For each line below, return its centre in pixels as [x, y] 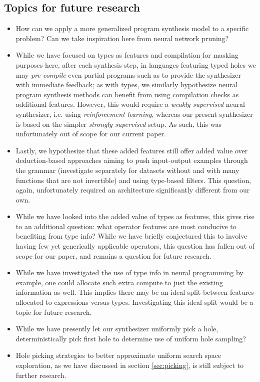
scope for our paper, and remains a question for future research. [113, 255]
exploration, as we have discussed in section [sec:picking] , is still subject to [130, 365]
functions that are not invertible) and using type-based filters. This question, [133, 180]
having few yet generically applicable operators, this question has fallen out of [135, 246]
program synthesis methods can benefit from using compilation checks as [127, 94]
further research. [41, 375]
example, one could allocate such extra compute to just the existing [119, 282]
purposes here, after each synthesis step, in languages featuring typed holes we [136, 64]
